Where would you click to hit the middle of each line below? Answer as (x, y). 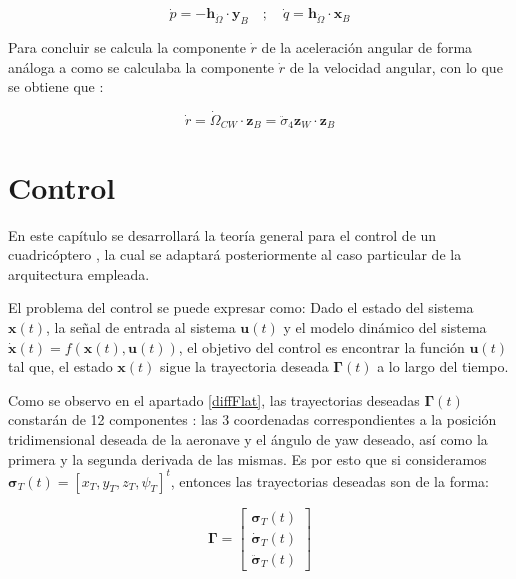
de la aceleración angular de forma (367, 47)
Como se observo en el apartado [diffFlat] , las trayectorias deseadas (214, 399)
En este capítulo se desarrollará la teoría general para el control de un (222, 234)
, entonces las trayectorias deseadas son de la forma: (329, 480)
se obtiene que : (56, 86)
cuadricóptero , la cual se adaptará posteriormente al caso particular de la (235, 254)
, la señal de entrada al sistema (141, 326)
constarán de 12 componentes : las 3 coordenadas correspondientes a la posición (252, 419)
